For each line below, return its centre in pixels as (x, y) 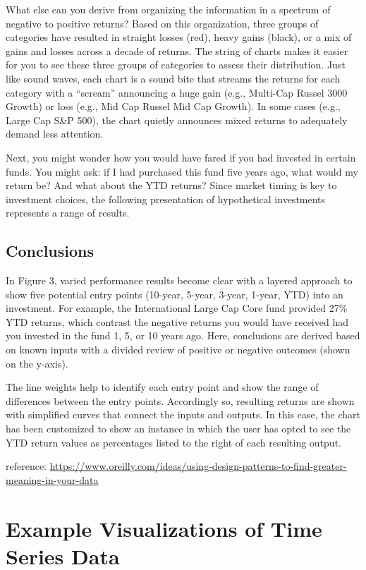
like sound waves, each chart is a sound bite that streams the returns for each (173, 78)
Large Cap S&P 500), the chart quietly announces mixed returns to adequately (177, 120)
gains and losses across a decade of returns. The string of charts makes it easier (177, 50)
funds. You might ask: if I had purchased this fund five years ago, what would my (182, 171)
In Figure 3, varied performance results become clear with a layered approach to (179, 280)
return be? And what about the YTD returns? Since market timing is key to (171, 185)
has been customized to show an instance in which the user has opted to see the (178, 429)
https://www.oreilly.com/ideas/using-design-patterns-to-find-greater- (198, 466)
